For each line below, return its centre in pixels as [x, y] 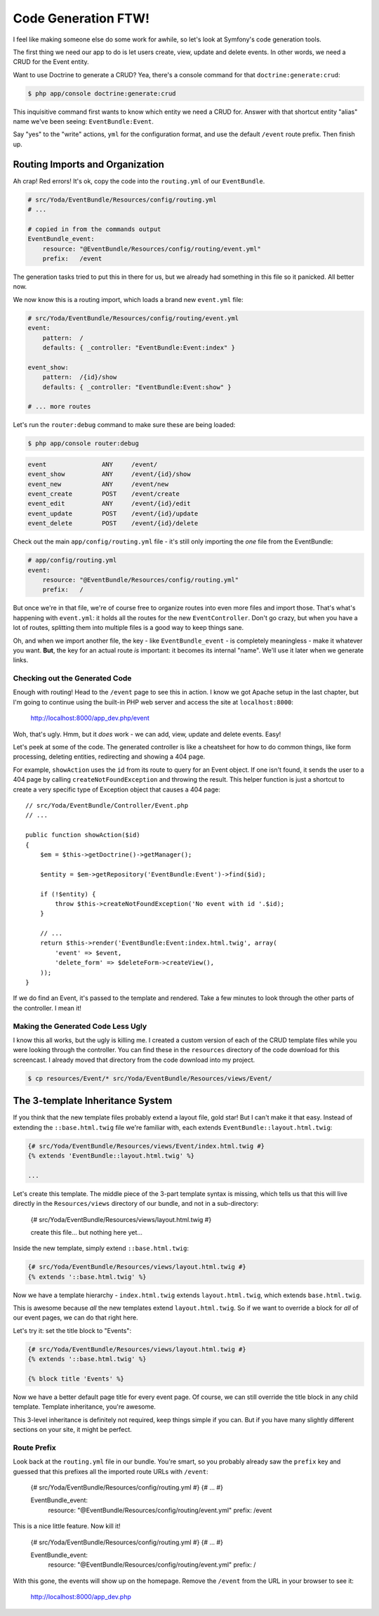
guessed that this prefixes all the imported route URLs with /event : [111, 1471]
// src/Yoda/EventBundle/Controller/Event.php [107, 805]
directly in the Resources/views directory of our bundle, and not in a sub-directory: [136, 1204]
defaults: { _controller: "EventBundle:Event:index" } [139, 348]
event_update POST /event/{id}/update [113, 513]
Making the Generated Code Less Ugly [80, 1026]
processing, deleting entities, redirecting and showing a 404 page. [109, 757]
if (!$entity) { [68, 894]
